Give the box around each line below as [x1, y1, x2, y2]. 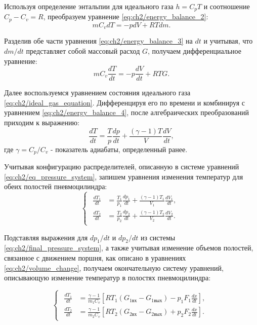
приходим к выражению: [4, 117, 79, 127]
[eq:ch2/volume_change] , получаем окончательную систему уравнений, [4, 262, 224, 273]
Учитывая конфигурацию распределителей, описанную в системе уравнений [4, 161, 239, 172]
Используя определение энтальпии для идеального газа [4, 1, 174, 11]
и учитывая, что [203, 35, 253, 46]
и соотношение [203, 1, 250, 11]
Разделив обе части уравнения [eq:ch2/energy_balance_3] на [4, 35, 193, 46]
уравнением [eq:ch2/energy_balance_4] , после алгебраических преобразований [4, 107, 249, 118]
